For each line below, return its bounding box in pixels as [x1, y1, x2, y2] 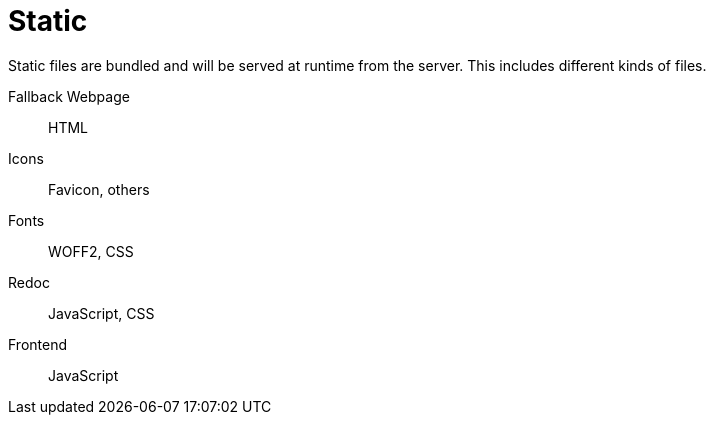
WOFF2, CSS [48, 242, 134, 260]
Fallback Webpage [8, 87, 130, 105]
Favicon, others [48, 180, 150, 198]
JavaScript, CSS [48, 304, 155, 322]
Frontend [8, 335, 68, 353]
